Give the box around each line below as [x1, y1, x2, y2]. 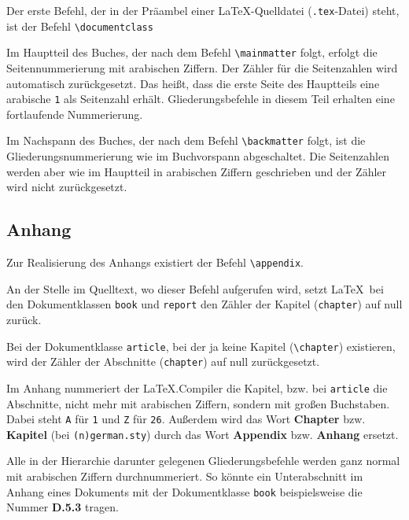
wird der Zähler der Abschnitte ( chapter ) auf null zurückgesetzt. [6, 353, 320, 370]
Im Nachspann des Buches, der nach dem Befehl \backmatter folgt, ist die [6, 132, 366, 149]
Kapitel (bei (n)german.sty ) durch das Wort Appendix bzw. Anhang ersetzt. [6, 426, 399, 442]
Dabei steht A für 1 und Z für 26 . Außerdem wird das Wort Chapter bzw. [6, 411, 366, 427]
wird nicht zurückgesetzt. [6, 179, 127, 195]
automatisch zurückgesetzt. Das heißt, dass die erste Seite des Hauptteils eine [6, 75, 380, 91]
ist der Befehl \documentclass [6, 17, 153, 34]
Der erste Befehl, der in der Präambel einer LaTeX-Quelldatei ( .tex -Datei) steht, [6, 2, 400, 18]
